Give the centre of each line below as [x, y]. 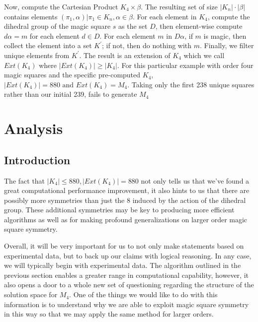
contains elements [31, 16]
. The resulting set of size [179, 6]
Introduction [37, 160]
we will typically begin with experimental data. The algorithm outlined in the [123, 265]
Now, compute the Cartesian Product [61, 6]
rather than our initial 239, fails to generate [71, 94]
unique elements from [37, 55]
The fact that [25, 180]
